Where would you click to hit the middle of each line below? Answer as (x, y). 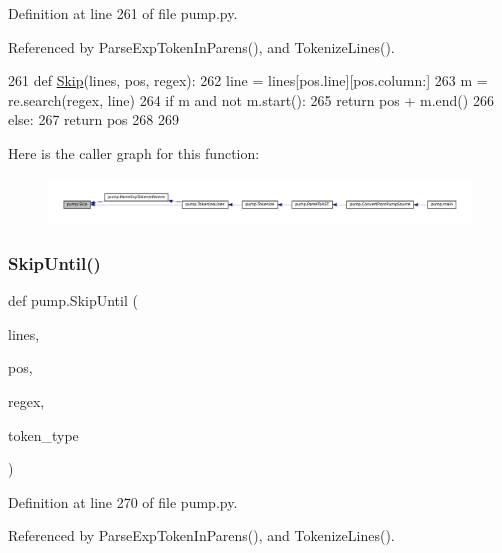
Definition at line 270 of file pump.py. (123, 501)
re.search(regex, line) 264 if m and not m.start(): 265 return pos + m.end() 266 (251, 99)
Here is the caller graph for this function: (134, 152)
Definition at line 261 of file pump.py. (123, 13)
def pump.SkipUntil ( (73, 300)
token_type (43, 434)
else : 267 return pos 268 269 (93, 119)
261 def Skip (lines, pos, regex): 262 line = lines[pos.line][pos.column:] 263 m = (248, 80)
